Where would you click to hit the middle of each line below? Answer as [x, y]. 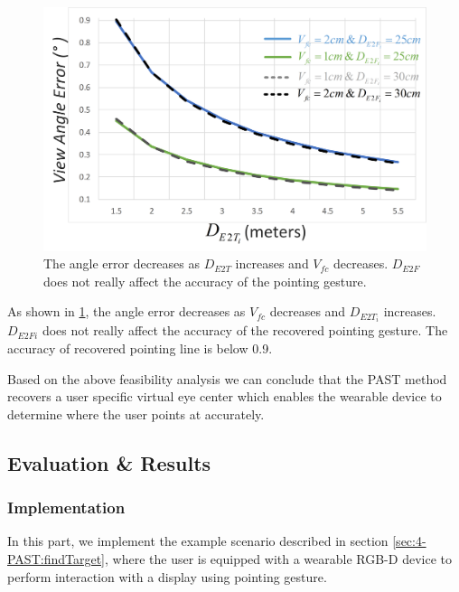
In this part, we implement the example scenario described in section [198, 541]
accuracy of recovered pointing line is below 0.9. [140, 348]
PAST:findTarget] [56, 558]
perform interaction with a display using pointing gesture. [167, 576]
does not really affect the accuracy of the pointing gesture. [205, 281]
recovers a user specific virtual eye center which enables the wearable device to [225, 396]
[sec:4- [409, 541]
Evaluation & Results [109, 462]
